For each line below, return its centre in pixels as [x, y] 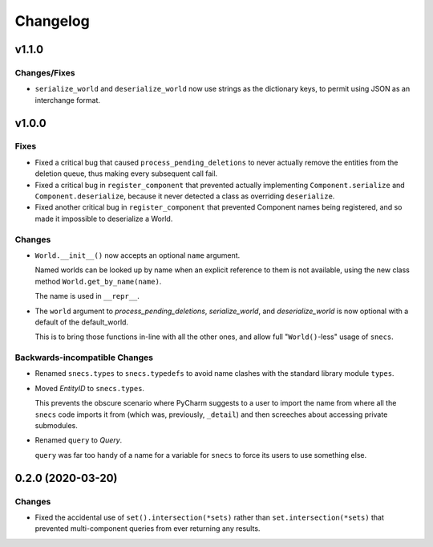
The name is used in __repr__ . [87, 296]
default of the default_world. [81, 322]
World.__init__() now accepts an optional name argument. [138, 255]
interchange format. [67, 100]
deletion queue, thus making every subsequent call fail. [126, 173]
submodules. [56, 425]
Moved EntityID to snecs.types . [89, 388]
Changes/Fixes [45, 72]
